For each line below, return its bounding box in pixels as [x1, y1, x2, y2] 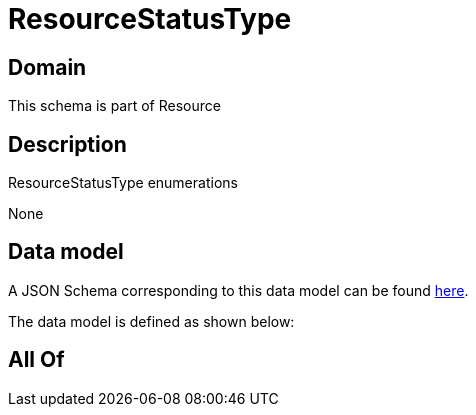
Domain [8, 54, 87, 80]
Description [8, 131, 127, 157]
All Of [8, 347, 65, 373]
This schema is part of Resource [8, 97, 221, 115]
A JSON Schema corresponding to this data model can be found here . [8, 281, 469, 299]
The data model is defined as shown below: [8, 312, 295, 330]
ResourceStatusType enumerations [8, 174, 238, 192]
